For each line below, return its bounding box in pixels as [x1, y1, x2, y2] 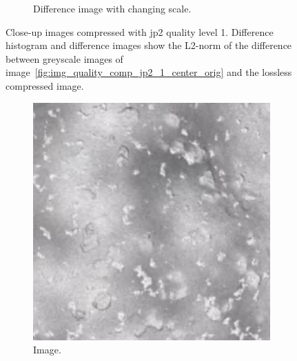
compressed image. [6, 78, 84, 92]
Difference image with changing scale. [33, 1, 192, 15]
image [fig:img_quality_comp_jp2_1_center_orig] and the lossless [6, 65, 292, 79]
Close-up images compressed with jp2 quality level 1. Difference [6, 24, 274, 39]
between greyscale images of [6, 51, 123, 66]
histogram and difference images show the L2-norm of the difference [6, 38, 292, 52]
